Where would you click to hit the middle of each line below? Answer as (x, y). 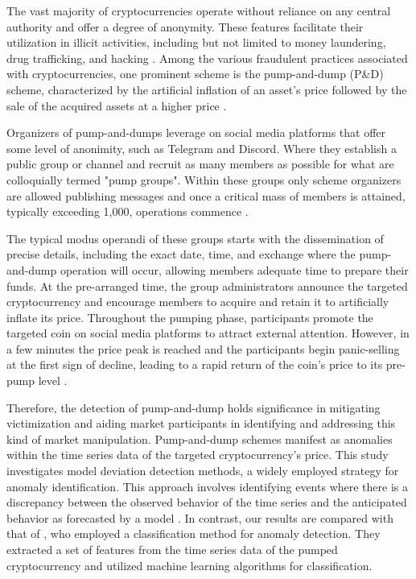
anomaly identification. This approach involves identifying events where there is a (207, 486)
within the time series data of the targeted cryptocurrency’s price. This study (198, 455)
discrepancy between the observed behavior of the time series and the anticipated (207, 502)
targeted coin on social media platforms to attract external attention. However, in (208, 333)
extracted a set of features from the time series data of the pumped (172, 549)
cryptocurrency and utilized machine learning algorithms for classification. (189, 565)
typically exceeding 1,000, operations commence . (128, 211)
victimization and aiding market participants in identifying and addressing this (201, 423)
